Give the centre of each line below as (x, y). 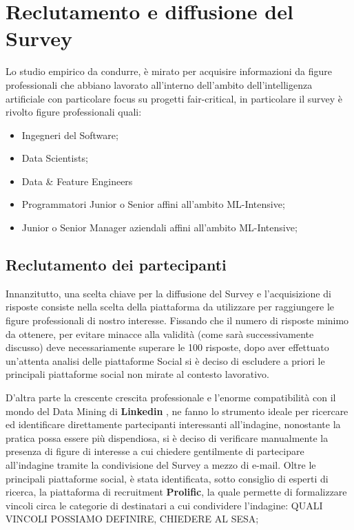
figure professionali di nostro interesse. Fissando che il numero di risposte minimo (177, 320)
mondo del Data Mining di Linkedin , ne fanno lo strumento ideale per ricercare (177, 411)
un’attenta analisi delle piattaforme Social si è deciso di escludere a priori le (165, 360)
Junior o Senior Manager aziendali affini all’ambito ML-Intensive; (159, 227)
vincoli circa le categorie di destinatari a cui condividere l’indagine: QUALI (164, 505)
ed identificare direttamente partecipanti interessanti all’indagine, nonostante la (173, 424)
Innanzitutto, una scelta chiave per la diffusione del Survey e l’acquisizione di (168, 293)
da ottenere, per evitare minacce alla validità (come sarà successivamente (160, 333)
